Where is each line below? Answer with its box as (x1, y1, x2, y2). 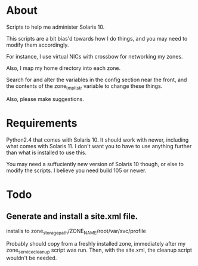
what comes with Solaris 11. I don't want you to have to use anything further (6, 142, 192, 149)
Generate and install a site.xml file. (6, 212, 138, 222)
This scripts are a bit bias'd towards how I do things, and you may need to (6, 35, 188, 42)
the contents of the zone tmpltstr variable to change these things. (6, 82, 163, 91)
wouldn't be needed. (6, 255, 57, 262)
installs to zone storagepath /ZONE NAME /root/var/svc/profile (6, 227, 146, 236)
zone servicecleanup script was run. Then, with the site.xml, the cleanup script (6, 246, 193, 255)
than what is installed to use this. (6, 149, 86, 156)
